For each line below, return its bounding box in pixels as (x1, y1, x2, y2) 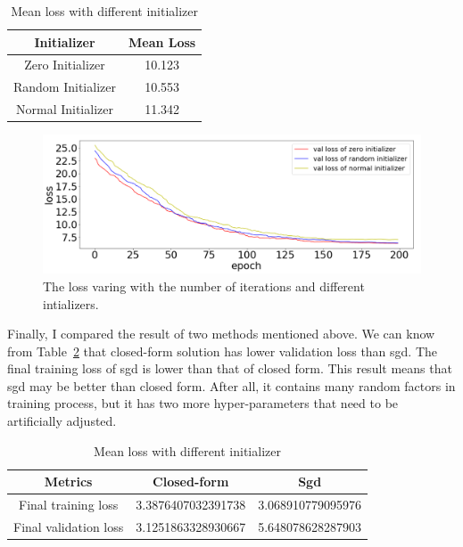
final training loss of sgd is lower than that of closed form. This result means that (7, 359, 452, 378)
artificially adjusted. (7, 412, 117, 430)
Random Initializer (13, 78, 116, 96)
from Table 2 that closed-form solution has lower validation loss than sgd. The (7, 341, 438, 360)
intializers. (43, 294, 99, 313)
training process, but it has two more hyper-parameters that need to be (7, 394, 399, 412)
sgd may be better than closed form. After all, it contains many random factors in (7, 376, 456, 395)
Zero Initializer (24, 55, 105, 74)
